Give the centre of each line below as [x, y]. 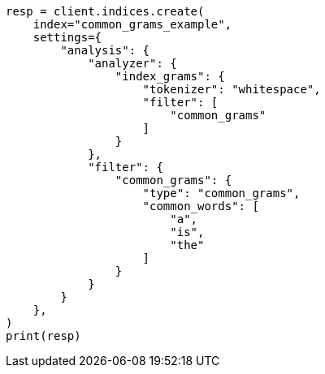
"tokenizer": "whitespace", [232, 89]
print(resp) [43, 336]
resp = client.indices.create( [105, 11]
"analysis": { [105, 50]
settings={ [67, 37]
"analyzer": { [132, 63]
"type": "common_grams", [221, 193]
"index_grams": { [170, 76]
